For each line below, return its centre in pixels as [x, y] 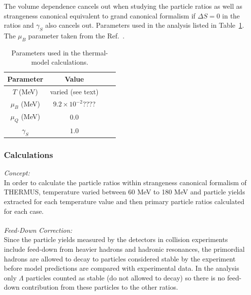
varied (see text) [74, 91]
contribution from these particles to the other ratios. [100, 287]
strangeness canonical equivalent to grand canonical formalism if [100, 15]
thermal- [95, 52]
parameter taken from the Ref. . [76, 35]
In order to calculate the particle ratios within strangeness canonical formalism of [125, 182]
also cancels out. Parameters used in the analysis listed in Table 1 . [144, 25]
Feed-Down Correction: [38, 230]
